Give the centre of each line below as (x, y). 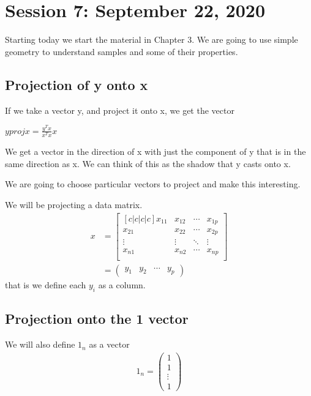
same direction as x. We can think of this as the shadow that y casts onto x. (148, 163)
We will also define (40, 344)
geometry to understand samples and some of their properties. (122, 51)
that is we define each (46, 285)
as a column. (122, 285)
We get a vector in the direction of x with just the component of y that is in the (155, 151)
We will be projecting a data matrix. (74, 204)
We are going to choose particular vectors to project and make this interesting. (153, 184)
